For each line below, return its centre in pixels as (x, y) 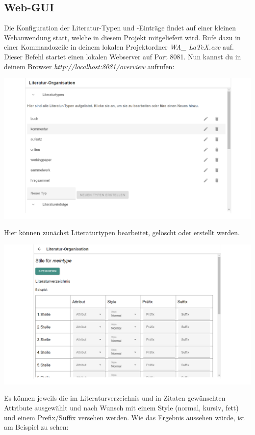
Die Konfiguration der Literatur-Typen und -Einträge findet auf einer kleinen (120, 28)
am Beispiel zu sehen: (36, 427)
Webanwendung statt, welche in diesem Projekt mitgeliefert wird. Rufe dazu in (122, 37)
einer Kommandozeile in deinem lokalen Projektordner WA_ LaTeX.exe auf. (119, 47)
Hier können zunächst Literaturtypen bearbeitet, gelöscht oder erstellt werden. (122, 232)
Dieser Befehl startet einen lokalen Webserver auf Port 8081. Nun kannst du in (123, 56)
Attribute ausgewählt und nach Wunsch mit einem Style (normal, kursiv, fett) (121, 407)
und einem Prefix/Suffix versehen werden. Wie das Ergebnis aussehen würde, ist (125, 417)
